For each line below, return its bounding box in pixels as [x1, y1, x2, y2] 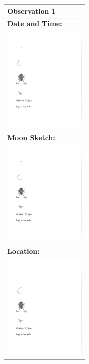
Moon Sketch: [7, 132, 55, 142]
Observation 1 [7, 5, 56, 16]
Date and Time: [7, 18, 62, 29]
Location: [7, 246, 40, 256]
